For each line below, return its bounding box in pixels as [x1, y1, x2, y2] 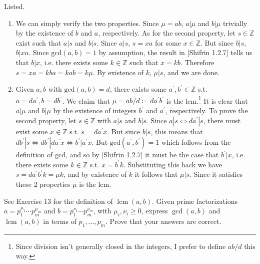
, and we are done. [163, 67, 219, 77]
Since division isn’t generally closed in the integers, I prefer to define [15, 240, 226, 251]
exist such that [15, 37, 61, 48]
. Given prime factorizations [152, 195, 238, 206]
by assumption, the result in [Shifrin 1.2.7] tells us [98, 47, 252, 58]
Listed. [4, 1, 25, 11]
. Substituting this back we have [123, 159, 222, 169]
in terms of [43, 215, 76, 226]
